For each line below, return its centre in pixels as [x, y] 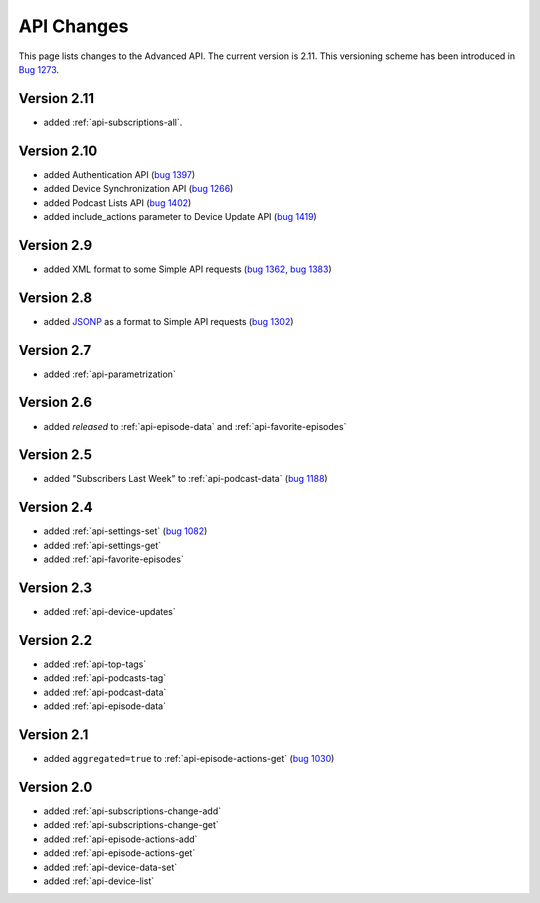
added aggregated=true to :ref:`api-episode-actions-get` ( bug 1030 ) [189, 759]
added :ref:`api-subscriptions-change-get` [131, 825]
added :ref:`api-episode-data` [105, 706]
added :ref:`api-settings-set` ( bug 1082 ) [125, 531]
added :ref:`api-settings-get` [102, 545]
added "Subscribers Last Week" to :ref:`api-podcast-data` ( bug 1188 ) [186, 479]
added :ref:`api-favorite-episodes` [113, 559]
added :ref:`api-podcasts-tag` [105, 678]
